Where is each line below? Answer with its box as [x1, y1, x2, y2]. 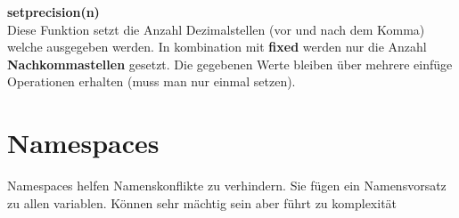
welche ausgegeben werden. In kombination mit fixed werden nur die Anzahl [7, 37, 427, 56]
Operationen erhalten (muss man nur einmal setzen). [7, 72, 296, 91]
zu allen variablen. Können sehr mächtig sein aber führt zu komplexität [7, 193, 398, 212]
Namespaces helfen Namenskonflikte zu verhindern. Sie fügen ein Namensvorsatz [7, 176, 447, 195]
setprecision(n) [7, 3, 100, 20]
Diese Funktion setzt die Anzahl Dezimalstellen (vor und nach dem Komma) [7, 20, 425, 38]
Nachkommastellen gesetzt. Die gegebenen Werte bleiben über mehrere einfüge [7, 54, 453, 73]
